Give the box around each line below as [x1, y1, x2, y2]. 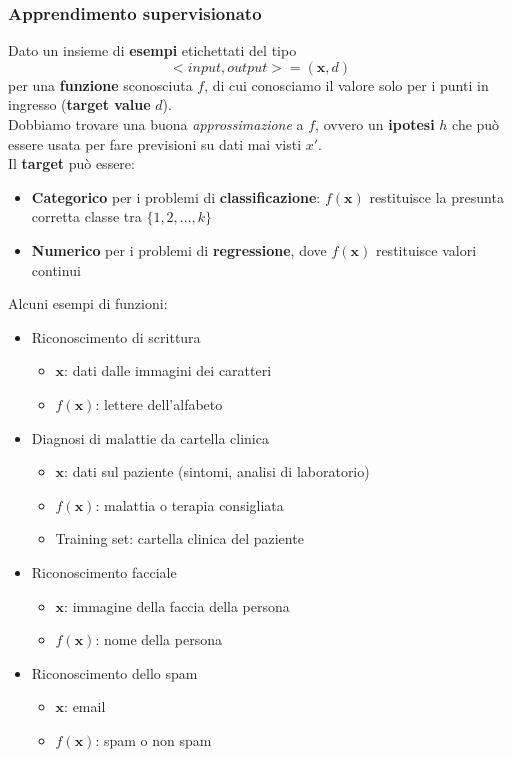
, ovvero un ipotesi [315, 114, 435, 134]
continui [31, 259, 81, 280]
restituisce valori [375, 239, 477, 260]
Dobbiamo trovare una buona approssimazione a [8, 114, 304, 134]
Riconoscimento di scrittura [31, 326, 201, 347]
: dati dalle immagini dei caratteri [64, 360, 272, 381]
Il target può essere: [8, 153, 135, 174]
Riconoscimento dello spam [31, 662, 198, 683]
